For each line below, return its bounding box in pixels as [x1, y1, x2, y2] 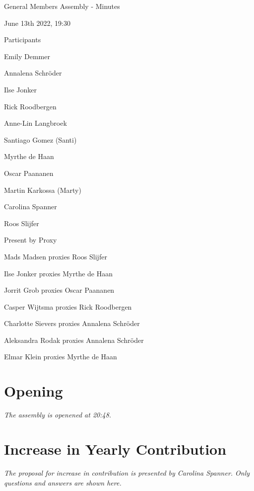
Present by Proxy [4, 235, 57, 245]
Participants [4, 34, 41, 45]
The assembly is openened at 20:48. [4, 409, 112, 420]
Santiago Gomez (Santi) [4, 134, 77, 145]
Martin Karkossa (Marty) [4, 184, 81, 195]
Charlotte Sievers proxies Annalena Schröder [4, 318, 140, 328]
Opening [4, 381, 63, 401]
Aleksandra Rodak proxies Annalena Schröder [4, 334, 144, 345]
